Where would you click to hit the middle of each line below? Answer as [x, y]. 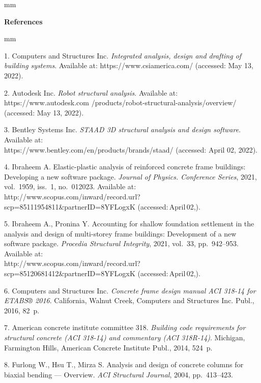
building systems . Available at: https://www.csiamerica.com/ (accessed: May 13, [129, 65]
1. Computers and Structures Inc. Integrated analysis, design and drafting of [123, 55]
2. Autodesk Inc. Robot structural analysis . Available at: [91, 92]
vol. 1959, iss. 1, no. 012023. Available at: [70, 186]
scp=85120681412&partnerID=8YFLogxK [70, 273]
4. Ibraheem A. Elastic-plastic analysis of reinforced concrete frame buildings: [125, 167]
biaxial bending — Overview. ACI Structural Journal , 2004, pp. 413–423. [119, 374]
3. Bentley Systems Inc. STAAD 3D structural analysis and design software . [123, 129]
